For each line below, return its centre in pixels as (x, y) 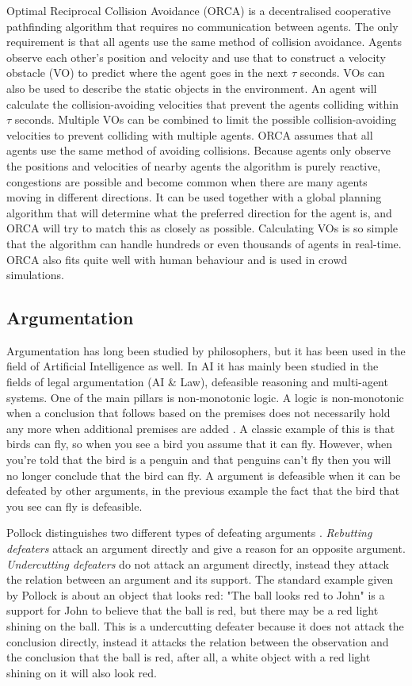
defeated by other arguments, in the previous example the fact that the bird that (203, 491)
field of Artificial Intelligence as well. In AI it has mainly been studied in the (193, 366)
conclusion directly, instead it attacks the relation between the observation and (198, 641)
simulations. (35, 275)
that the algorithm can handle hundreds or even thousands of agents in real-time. (204, 243)
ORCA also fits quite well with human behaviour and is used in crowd (177, 259)
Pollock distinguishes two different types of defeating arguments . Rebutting (189, 533)
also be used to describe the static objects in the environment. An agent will (192, 88)
